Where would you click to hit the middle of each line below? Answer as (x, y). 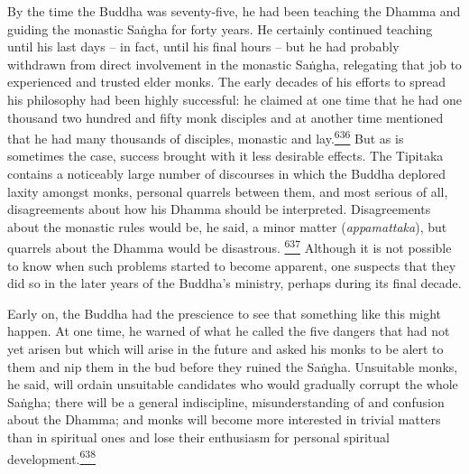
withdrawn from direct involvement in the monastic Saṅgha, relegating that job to (234, 64)
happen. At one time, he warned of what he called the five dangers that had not (229, 331)
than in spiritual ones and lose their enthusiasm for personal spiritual (198, 437)
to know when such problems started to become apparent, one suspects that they (232, 265)
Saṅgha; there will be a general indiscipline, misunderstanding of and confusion (226, 401)
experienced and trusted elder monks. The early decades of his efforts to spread (226, 82)
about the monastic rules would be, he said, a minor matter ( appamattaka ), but (227, 226)
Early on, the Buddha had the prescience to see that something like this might (225, 313)
